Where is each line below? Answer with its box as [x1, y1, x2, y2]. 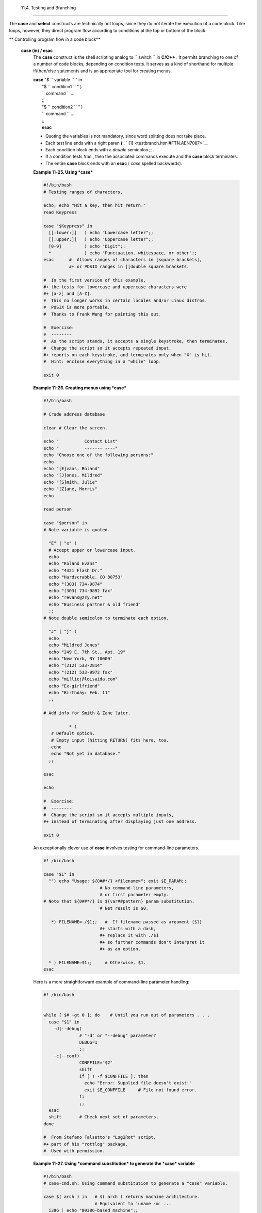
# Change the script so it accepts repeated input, [43, 345, 172, 351]
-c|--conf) [53, 1053, 80, 1059]
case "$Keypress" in [43, 223, 92, 229]
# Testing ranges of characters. [43, 189, 123, 195]
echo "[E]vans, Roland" [43, 466, 100, 471]
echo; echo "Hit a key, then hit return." [43, 203, 146, 208]
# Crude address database [43, 411, 105, 417]
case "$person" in [43, 520, 87, 526]
